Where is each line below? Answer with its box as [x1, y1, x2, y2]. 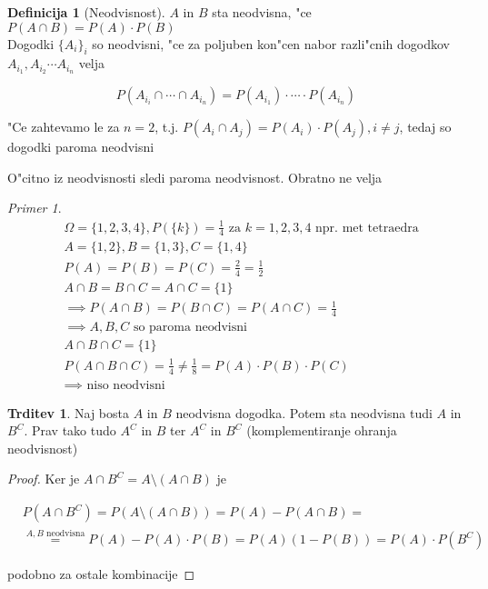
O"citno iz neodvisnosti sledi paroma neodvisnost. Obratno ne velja [7, 167, 383, 186]
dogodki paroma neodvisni [7, 137, 154, 156]
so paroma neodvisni [133, 321, 247, 334]
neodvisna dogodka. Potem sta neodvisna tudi [175, 403, 433, 422]
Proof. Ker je [7, 469, 80, 488]
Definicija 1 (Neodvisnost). [7, 3, 165, 21]
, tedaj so [399, 117, 452, 136]
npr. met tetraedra [315, 221, 419, 235]
